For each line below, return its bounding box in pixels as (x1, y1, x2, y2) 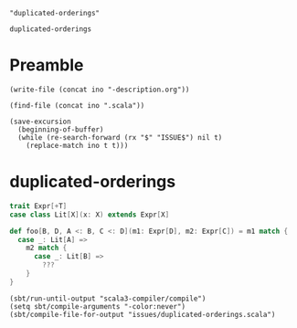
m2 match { (26, 243, 68, 253)
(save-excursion (9, 117, 71, 126)
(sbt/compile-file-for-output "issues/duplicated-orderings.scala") (9, 310, 276, 319)
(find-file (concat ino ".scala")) (9, 101, 145, 110)
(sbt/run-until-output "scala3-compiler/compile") (9, 293, 207, 303)
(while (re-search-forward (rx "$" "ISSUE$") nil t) (17, 132, 223, 142)
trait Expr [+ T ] (9, 201, 68, 210)
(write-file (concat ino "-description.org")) (9, 85, 190, 94)
